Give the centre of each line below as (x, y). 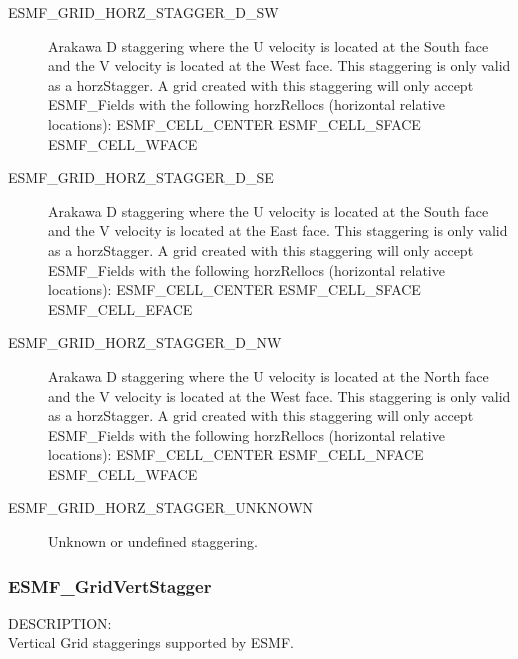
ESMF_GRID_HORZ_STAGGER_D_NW (145, 342)
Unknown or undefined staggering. (153, 541)
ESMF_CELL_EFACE (120, 308)
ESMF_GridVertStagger (110, 585)
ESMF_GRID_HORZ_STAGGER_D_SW (143, 12)
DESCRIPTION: (60, 622)
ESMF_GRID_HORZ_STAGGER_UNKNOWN (161, 507)
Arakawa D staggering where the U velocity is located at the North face (268, 375)
